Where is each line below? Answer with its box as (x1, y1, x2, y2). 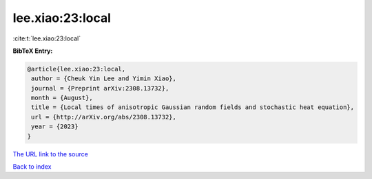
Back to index (12, 163, 52, 171)
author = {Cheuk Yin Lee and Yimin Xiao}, (31, 75, 177, 82)
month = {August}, (31, 94, 93, 102)
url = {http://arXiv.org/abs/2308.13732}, (31, 113, 177, 121)
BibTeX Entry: (12, 47, 53, 55)
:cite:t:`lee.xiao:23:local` (12, 34, 81, 43)
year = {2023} (31, 123, 79, 130)
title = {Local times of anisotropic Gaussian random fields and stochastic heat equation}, (31, 104, 355, 111)
